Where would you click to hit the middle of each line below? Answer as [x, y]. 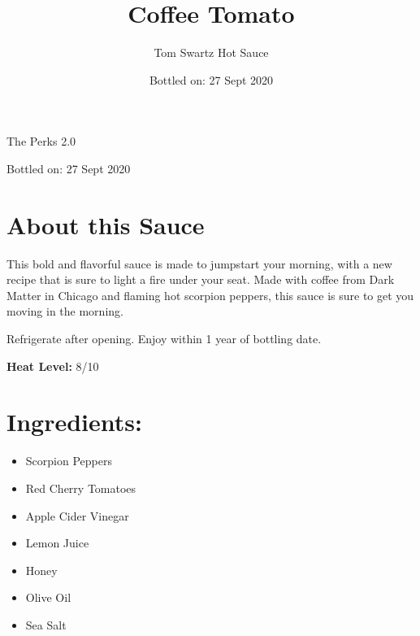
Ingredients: [74, 422]
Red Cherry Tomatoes [81, 488]
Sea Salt [46, 624]
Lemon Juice [57, 543]
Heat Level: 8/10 [53, 366]
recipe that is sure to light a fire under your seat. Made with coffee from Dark [201, 279]
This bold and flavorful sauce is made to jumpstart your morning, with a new [199, 263]
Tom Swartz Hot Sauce [211, 52]
